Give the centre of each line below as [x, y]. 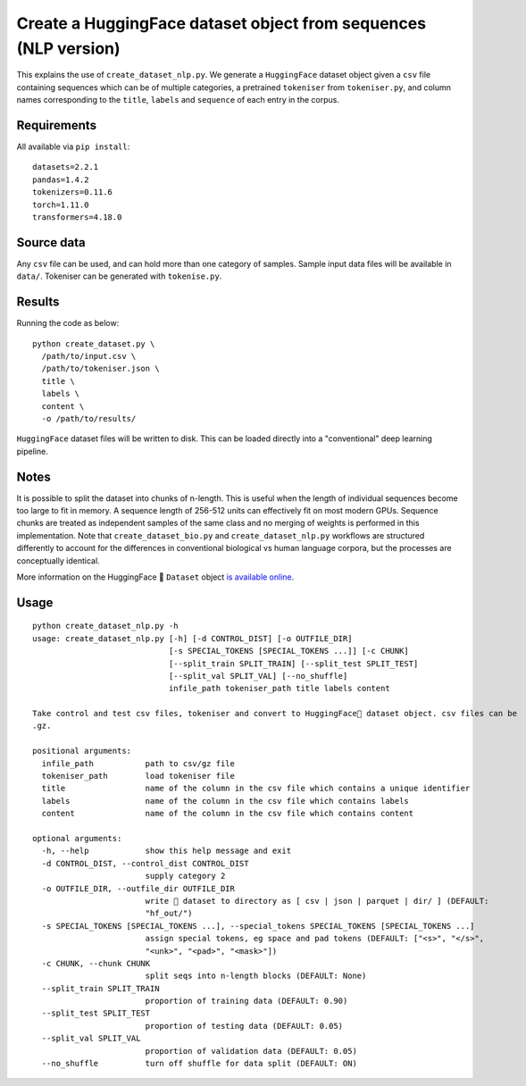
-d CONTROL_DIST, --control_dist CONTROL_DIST [145, 863]
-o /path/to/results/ [89, 418]
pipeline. [32, 451]
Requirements [57, 125]
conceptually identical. [58, 560]
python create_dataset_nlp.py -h [105, 626]
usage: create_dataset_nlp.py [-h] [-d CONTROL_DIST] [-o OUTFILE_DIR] [192, 638]
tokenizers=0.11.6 [73, 192]
